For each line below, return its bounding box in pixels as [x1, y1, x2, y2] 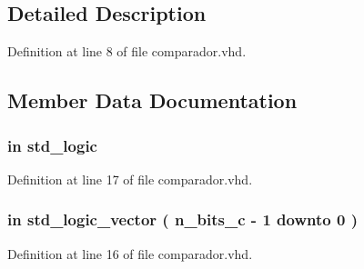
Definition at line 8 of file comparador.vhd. [7, 42, 247, 61]
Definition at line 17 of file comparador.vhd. [7, 169, 253, 188]
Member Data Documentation [7, 86, 298, 115]
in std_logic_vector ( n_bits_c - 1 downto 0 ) [7, 208, 358, 231]
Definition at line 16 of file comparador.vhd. [7, 244, 253, 263]
